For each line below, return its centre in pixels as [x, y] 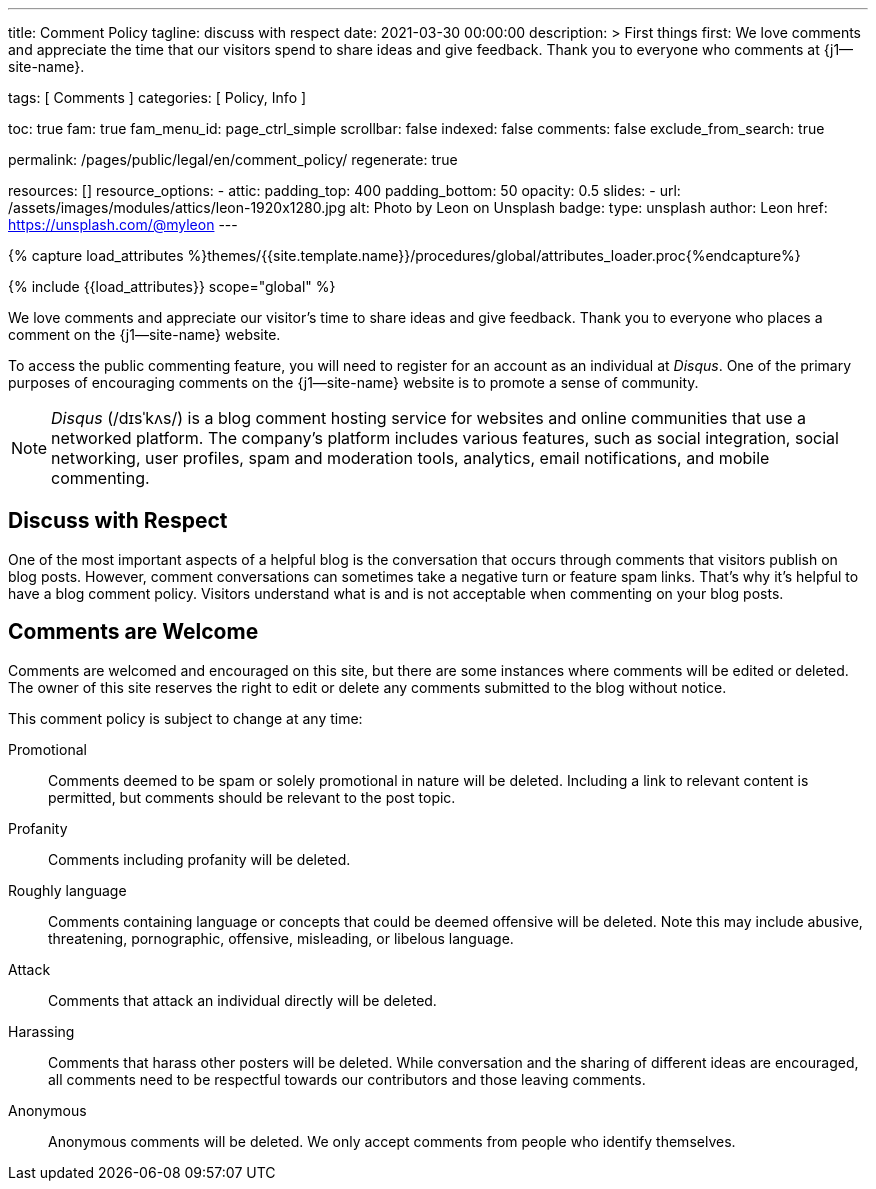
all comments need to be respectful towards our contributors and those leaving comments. [347, 1079]
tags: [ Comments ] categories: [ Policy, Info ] [157, 97]
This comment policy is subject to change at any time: [185, 718]
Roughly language [67, 890]
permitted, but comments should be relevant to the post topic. [252, 797]
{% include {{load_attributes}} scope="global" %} [172, 286]
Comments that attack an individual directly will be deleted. [242, 1000]
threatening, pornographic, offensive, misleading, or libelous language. [281, 938]
